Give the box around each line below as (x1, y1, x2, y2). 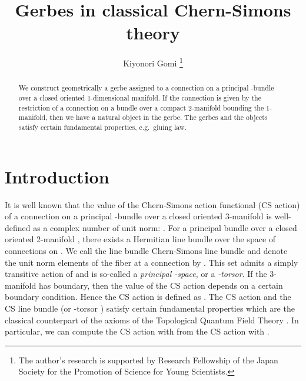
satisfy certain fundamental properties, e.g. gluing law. (18, 122, 187, 132)
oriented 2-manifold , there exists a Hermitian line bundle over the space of (5, 233, 276, 245)
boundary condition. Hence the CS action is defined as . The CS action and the (5, 290, 291, 303)
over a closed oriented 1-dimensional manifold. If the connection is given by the (18, 93, 261, 103)
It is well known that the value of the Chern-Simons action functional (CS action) (5, 198, 300, 210)
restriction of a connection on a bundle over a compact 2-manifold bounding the (18, 102, 264, 112)
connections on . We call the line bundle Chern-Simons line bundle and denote (5, 244, 288, 256)
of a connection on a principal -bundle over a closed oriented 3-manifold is (5, 210, 272, 222)
